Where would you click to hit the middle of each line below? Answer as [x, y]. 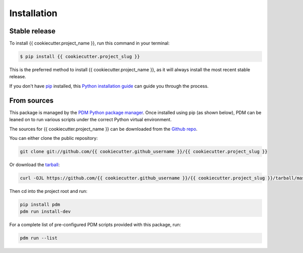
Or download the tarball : [35, 165]
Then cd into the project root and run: [48, 191]
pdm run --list [39, 238]
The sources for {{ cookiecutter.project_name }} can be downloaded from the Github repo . [104, 129]
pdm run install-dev [45, 212]
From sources [32, 100]
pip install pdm [40, 204]
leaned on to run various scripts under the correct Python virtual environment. [90, 120]
